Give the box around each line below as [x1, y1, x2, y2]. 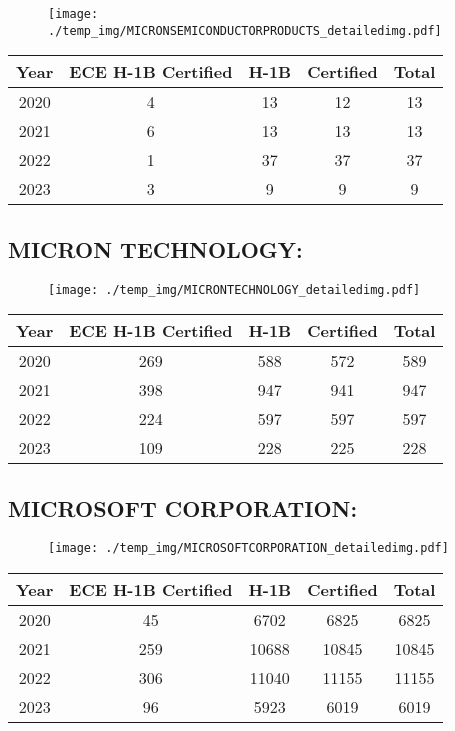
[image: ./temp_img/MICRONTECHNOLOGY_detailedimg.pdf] [48, 282, 421, 297]
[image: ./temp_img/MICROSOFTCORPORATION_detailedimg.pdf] [48, 541, 449, 556]
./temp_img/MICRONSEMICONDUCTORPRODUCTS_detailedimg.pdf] [48, 23, 442, 38]
